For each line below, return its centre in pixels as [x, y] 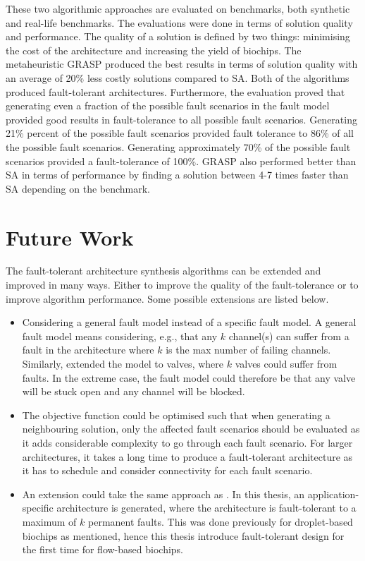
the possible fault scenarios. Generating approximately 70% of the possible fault [178, 146]
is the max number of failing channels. [248, 350]
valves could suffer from [286, 363]
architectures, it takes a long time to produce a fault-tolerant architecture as [187, 456]
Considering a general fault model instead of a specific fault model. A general [189, 322]
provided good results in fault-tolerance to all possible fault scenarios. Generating [181, 119]
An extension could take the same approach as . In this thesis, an [163, 494]
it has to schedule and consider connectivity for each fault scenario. [167, 470]
